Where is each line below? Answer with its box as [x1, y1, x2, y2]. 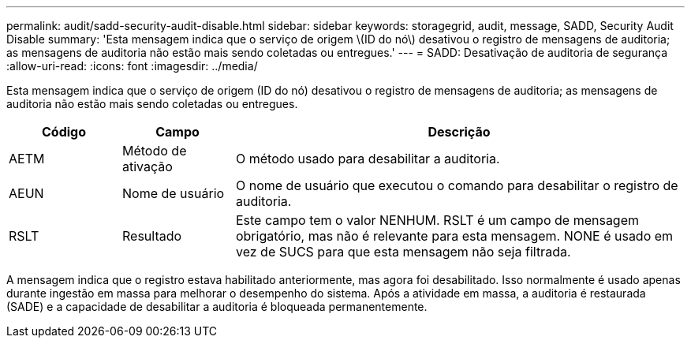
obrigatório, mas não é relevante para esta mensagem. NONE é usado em [235, 228, 674, 244]
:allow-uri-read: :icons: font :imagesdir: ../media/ [6, 59, 258, 73]
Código [41, 124, 86, 140]
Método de [121, 143, 187, 159]
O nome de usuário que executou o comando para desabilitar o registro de [235, 178, 678, 193]
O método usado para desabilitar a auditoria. [235, 151, 500, 166]
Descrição [428, 124, 491, 140]
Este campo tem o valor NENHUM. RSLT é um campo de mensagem [235, 212, 640, 228]
